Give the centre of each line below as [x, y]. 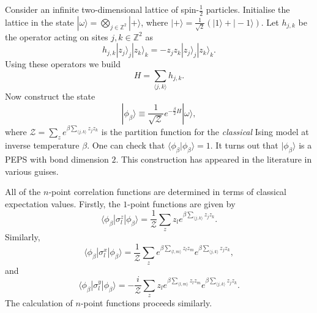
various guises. [32, 171]
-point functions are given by [181, 203]
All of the [23, 192]
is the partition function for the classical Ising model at [205, 132]
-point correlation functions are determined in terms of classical [168, 192]
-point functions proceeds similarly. [146, 303]
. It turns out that [244, 145]
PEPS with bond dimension [57, 159]
